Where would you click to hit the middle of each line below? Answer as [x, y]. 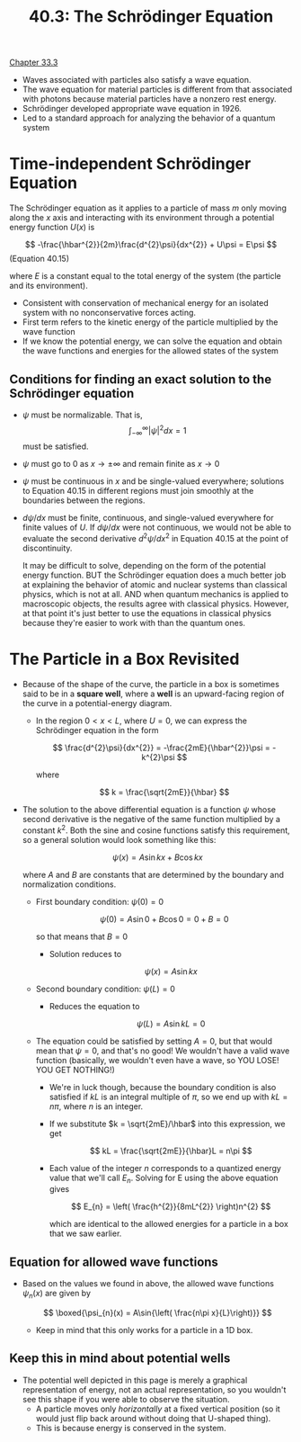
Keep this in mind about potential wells [120, 1359]
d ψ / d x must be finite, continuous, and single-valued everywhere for [148, 518]
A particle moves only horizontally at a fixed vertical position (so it [158, 1409]
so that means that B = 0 [82, 936]
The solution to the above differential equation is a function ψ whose [149, 809]
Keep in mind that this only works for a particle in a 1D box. [144, 1330]
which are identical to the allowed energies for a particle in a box [169, 1224]
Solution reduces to [85, 954]
